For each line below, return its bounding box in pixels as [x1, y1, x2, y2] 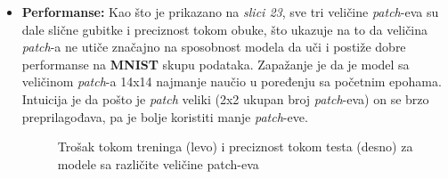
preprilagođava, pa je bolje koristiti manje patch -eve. [21, 107, 308, 126]
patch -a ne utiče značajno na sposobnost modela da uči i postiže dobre [21, 37, 406, 56]
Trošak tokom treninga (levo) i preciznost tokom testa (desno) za [57, 137, 413, 156]
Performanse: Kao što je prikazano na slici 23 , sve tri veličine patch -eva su [21, 3, 439, 20]
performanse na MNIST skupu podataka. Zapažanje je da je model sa [21, 54, 410, 73]
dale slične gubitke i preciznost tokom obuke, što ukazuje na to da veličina [21, 20, 428, 38]
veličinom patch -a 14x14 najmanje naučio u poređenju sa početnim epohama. [21, 72, 442, 91]
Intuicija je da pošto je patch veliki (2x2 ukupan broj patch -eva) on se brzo [21, 89, 429, 108]
